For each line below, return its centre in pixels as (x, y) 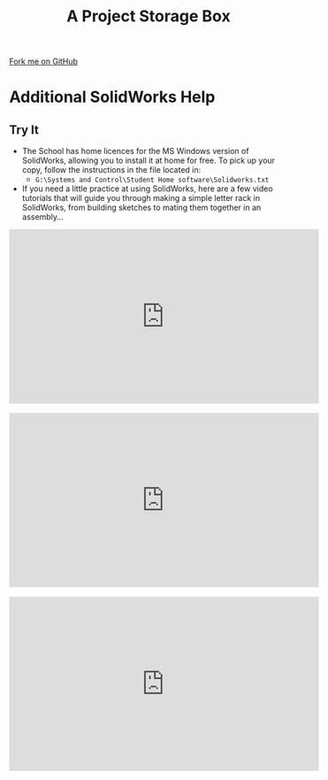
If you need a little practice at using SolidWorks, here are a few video (147, 189)
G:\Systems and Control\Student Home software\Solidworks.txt (152, 180)
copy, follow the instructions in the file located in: (111, 170)
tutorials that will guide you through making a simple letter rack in (141, 198)
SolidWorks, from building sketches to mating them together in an (141, 208)
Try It (24, 130)
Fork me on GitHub (43, 62)
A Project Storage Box (149, 16)
